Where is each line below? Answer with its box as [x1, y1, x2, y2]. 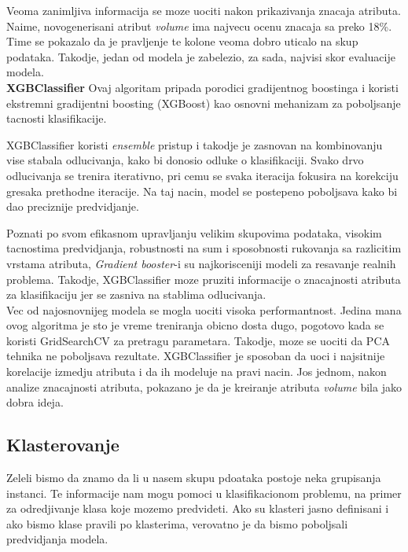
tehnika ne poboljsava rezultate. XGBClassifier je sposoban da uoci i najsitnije [6, 348, 385, 364]
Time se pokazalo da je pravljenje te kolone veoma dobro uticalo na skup [6, 33, 358, 50]
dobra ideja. [6, 394, 64, 410]
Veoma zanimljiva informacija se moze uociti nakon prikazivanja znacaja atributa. [6, 2, 401, 18]
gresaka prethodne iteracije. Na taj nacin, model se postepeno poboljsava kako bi [6, 182, 398, 199]
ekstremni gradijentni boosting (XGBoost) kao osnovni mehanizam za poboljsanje [6, 94, 401, 111]
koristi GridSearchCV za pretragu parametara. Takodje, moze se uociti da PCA [6, 332, 390, 348]
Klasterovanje [6, 432, 119, 457]
